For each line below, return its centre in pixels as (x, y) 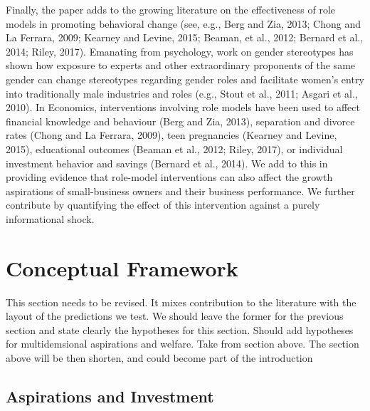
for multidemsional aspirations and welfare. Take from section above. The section (183, 344)
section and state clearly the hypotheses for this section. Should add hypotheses (180, 329)
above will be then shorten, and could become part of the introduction (159, 358)
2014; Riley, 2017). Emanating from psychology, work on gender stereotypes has (180, 51)
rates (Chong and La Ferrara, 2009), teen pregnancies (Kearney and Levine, (171, 135)
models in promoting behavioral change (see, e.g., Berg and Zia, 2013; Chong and (184, 23)
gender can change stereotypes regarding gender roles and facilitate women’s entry (185, 79)
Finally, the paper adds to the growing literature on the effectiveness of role (171, 9)
